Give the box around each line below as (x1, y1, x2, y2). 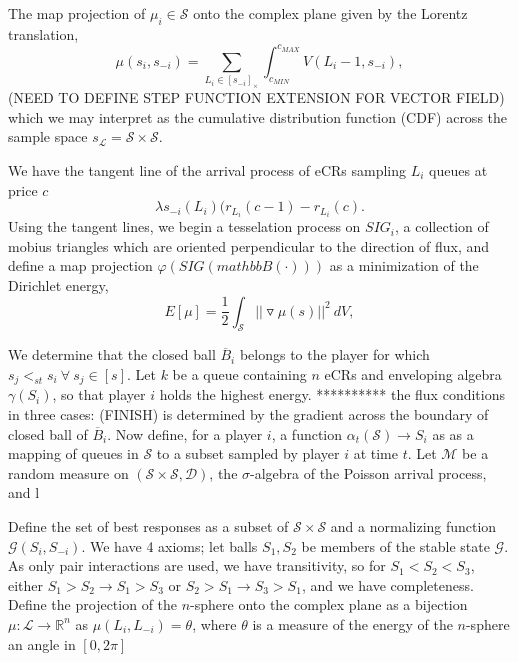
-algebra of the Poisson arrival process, (250, 462, 487, 483)
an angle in (8, 633, 76, 654)
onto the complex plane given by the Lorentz (193, 3, 468, 23)
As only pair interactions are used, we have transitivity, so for (8, 555, 386, 576)
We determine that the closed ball (8, 344, 216, 365)
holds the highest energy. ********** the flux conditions (159, 384, 505, 405)
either (8, 574, 44, 595)
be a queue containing (172, 364, 307, 384)
